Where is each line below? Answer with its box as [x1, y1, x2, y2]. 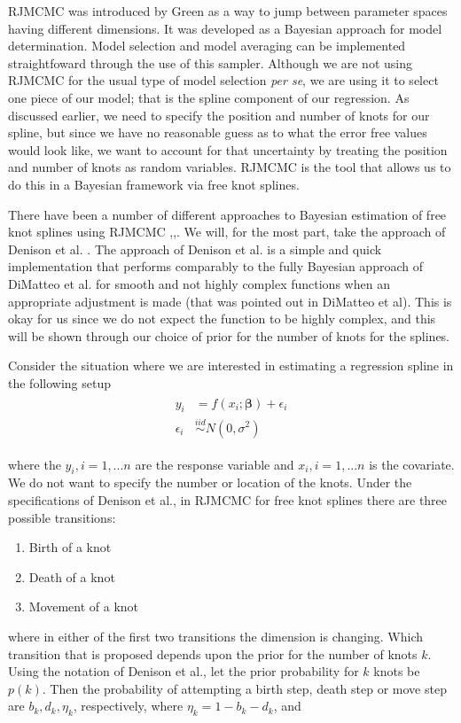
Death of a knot [28, 567, 115, 586]
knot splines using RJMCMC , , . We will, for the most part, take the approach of [8, 222, 446, 241]
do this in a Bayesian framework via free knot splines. [8, 175, 300, 193]
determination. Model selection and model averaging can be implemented [8, 36, 406, 55]
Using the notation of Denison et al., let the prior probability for [8, 662, 359, 680]
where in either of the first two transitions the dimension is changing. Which [8, 626, 423, 645]
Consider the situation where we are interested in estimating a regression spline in [8, 356, 454, 375]
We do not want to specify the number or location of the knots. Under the [8, 473, 412, 492]
